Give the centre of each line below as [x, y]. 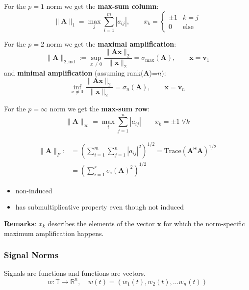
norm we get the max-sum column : [102, 6]
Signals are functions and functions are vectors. [75, 273]
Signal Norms [31, 255]
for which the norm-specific [204, 223]
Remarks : [20, 223]
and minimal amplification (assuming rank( [74, 72]
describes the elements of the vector [101, 223]
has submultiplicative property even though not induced [100, 207]
